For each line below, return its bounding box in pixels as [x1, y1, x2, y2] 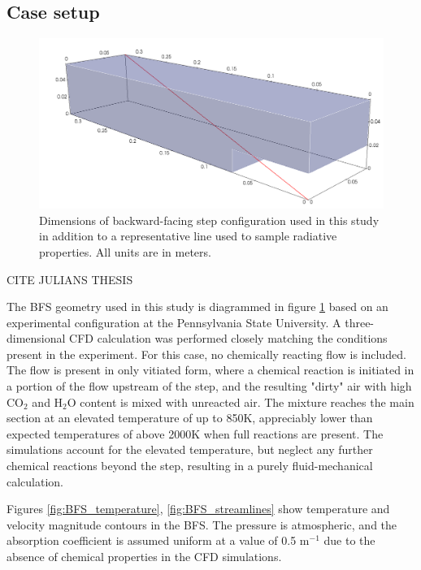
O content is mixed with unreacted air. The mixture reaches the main [67, 393, 414, 410]
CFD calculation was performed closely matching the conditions [69, 330, 388, 347]
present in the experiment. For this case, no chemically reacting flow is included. [7, 345, 406, 362]
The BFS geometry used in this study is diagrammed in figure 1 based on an [7, 298, 388, 315]
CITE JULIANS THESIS [7, 270, 133, 287]
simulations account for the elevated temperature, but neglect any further [7, 441, 373, 458]
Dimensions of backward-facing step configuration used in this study [39, 211, 380, 228]
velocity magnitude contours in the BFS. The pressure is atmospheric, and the [7, 516, 397, 533]
